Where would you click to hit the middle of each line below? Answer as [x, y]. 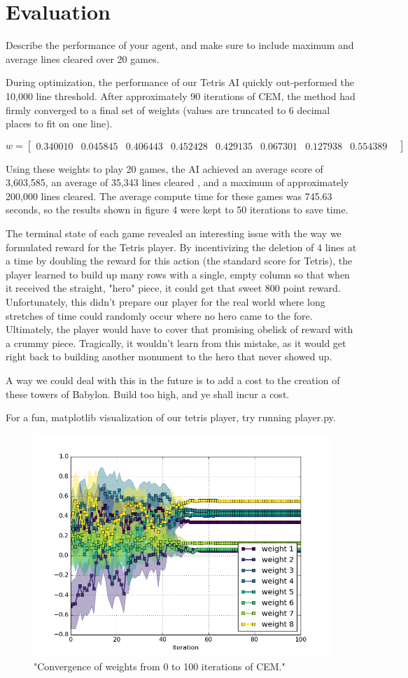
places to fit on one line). [59, 123]
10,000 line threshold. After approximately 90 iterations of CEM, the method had [181, 96]
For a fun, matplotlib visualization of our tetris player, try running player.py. [171, 417]
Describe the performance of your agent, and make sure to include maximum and [180, 45]
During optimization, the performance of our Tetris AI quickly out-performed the [180, 82]
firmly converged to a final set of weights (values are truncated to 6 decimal [168, 110]
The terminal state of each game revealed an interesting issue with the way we [174, 233]
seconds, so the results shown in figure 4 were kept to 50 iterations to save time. [177, 210]
